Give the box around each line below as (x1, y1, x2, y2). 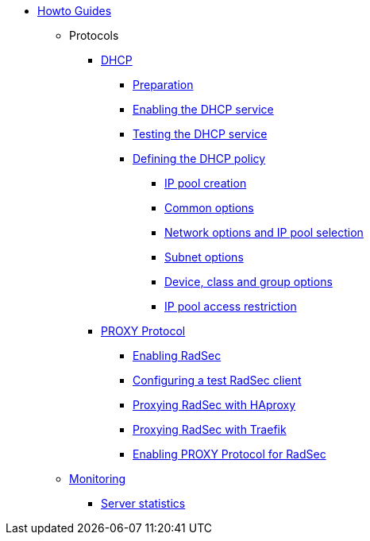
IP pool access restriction (164, 299, 297, 313)
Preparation (133, 78, 194, 91)
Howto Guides (37, 4, 112, 17)
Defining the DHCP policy (133, 152, 266, 165)
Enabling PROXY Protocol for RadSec (133, 447, 326, 461)
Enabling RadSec (133, 349, 222, 362)
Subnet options (164, 250, 244, 264)
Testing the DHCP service (133, 127, 268, 141)
